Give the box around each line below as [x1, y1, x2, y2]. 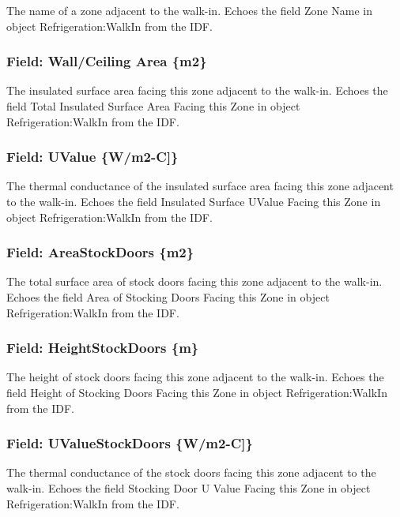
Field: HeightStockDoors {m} [6, 338, 199, 358]
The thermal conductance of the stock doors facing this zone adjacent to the [6, 464, 376, 481]
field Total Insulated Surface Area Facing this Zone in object [6, 98, 300, 114]
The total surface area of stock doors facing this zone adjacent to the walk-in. [6, 273, 383, 290]
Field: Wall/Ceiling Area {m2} [6, 51, 207, 71]
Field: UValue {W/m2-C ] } [6, 147, 179, 167]
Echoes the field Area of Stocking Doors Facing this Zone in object [6, 289, 330, 305]
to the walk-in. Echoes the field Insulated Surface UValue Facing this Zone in [6, 193, 381, 209]
